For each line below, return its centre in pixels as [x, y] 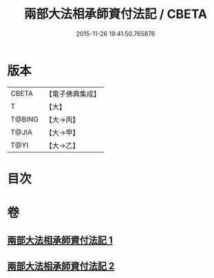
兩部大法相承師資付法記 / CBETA [116, 14]
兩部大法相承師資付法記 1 [60, 240]
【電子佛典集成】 [73, 94]
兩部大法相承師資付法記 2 [61, 266]
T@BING [25, 119]
